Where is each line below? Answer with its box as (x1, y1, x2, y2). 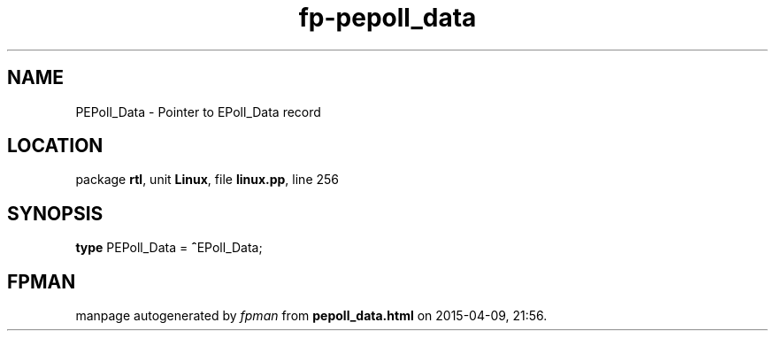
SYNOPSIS (7, 202, 104, 225)
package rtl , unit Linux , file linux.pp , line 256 (75, 172, 340, 188)
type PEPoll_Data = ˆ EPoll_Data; (75, 240, 263, 256)
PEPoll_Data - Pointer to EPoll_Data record (75, 104, 321, 119)
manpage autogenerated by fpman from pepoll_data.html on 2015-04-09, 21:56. (75, 308, 548, 324)
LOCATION (7, 134, 104, 157)
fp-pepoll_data (298, 3, 477, 33)
